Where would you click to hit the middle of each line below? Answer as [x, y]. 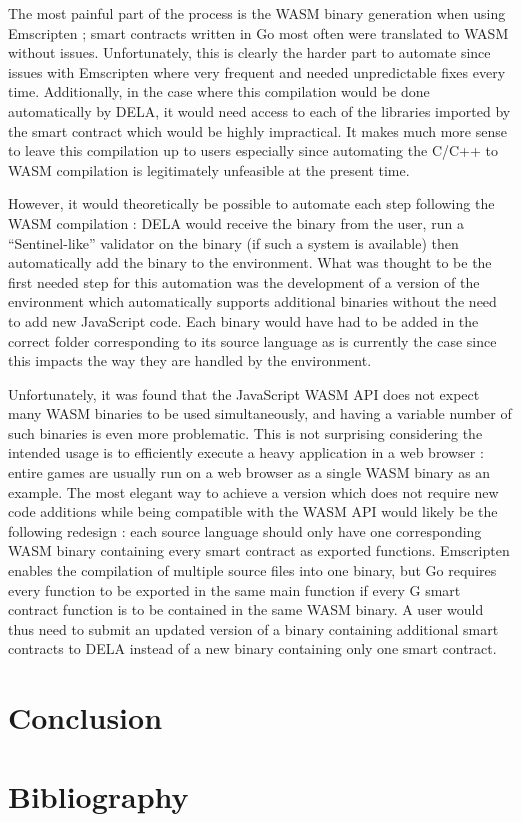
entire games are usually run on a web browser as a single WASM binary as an [249, 472]
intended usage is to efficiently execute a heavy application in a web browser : [246, 452]
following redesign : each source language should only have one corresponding [245, 530]
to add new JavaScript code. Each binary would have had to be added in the [243, 320]
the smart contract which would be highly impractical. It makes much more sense [257, 130]
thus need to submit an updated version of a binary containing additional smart [253, 628]
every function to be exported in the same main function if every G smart [234, 589]
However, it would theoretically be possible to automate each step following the [251, 203]
